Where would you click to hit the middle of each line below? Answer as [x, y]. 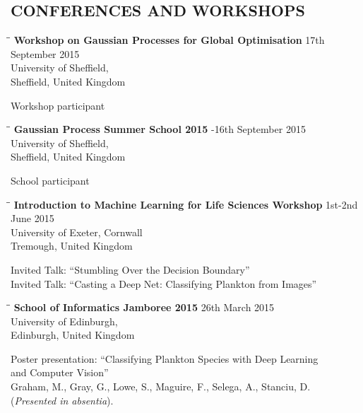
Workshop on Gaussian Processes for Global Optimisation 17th [169, 40]
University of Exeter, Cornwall [77, 232]
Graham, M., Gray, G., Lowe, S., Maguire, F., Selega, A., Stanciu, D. [161, 386]
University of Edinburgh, [64, 321]
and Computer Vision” [60, 372]
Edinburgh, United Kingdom [73, 335]
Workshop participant [58, 105]
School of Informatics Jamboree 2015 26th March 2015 [144, 307]
